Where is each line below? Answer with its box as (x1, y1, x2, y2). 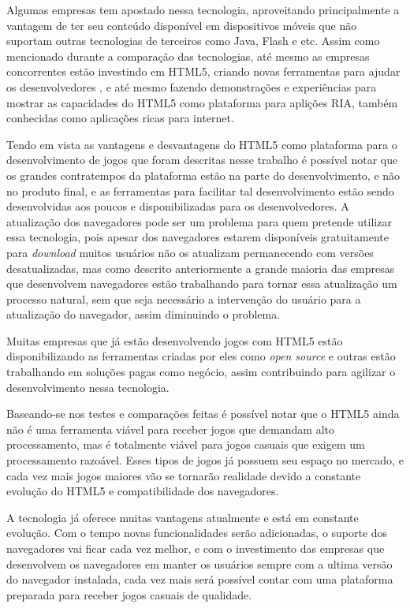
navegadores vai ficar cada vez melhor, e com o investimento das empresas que (6, 540, 385, 556)
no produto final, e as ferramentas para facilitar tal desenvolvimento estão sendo (6, 182, 394, 199)
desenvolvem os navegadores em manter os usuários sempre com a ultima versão (6, 555, 393, 572)
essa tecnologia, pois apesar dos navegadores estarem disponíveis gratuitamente (6, 229, 389, 245)
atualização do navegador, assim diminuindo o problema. (6, 306, 281, 323)
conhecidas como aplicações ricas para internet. (6, 110, 234, 126)
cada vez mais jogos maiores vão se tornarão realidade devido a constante (6, 467, 361, 483)
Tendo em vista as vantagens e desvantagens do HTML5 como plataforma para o (6, 136, 397, 152)
